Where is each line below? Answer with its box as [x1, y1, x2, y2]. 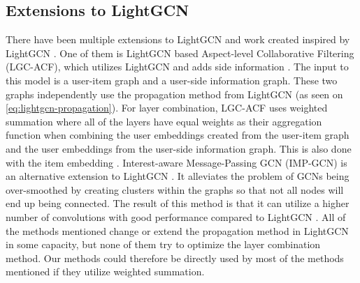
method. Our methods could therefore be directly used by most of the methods [6, 250, 344, 265]
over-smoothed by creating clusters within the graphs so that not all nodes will [6, 182, 344, 197]
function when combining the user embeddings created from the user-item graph [6, 128, 350, 142]
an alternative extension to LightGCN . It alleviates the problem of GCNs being [6, 169, 350, 183]
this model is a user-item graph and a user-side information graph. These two [6, 72, 338, 87]
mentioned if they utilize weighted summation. [6, 264, 205, 279]
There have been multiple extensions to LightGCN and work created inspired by [6, 32, 350, 47]
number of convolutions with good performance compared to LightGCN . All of [6, 209, 346, 224]
